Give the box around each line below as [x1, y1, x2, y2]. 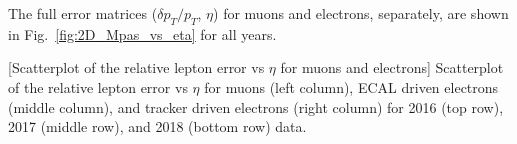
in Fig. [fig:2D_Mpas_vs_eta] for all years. [8, 23, 277, 44]
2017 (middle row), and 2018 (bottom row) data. [8, 116, 307, 137]
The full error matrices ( [8, 3, 158, 23]
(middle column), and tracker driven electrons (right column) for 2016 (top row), [8, 96, 504, 117]
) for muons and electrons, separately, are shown [213, 3, 509, 23]
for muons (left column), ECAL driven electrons [204, 76, 499, 97]
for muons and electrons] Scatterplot [280, 57, 504, 78]
